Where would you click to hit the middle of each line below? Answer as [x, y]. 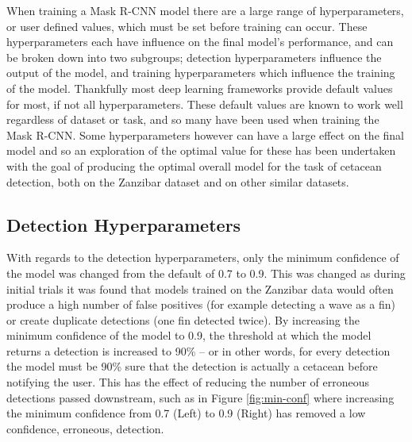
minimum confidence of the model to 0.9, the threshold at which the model [189, 335]
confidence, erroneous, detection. [85, 428]
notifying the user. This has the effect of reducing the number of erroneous [188, 382]
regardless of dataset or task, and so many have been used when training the [193, 119]
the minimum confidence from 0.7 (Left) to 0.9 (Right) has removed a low [186, 413]
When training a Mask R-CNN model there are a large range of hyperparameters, [205, 10]
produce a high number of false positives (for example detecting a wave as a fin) [201, 304]
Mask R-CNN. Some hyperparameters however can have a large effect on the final [205, 135]
